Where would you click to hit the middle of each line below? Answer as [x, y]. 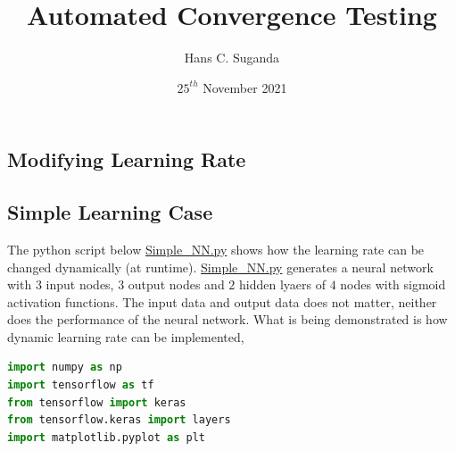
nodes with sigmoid [393, 284]
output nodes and [176, 284]
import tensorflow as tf [81, 385]
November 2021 [245, 87]
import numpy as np [65, 367]
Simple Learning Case [110, 212]
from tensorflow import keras [97, 402]
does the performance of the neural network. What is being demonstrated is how [227, 319]
